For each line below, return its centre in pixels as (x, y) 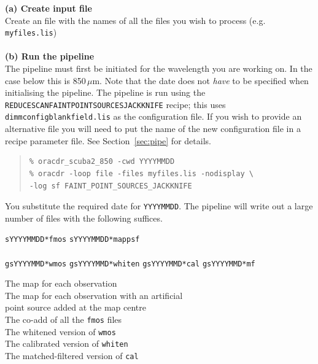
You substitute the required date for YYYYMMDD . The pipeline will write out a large (159, 206)
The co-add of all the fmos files (64, 319)
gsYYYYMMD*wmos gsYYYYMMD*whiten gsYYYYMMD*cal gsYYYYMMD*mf (130, 264)
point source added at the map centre (76, 307)
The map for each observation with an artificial (94, 295)
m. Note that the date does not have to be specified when (200, 80)
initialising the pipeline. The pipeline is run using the (105, 92)
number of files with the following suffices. (84, 218)
